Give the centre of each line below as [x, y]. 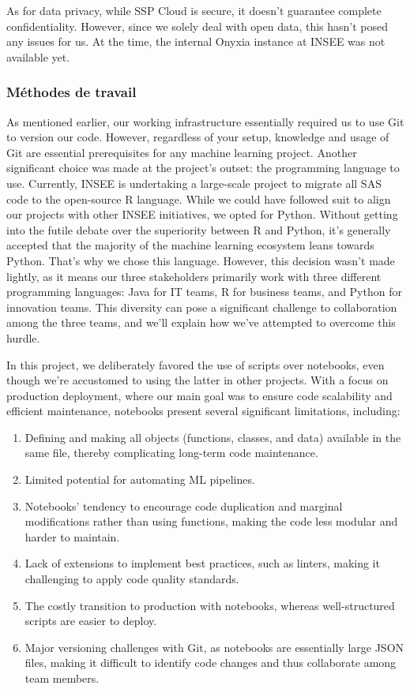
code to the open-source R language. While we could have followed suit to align [199, 198]
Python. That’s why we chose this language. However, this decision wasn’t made [201, 260]
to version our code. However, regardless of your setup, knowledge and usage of [198, 137]
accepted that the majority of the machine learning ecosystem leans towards [190, 245]
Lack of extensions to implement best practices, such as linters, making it [202, 563]
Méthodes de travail [71, 92]
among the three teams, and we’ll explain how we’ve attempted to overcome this [201, 322]
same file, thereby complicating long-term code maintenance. [171, 453]
